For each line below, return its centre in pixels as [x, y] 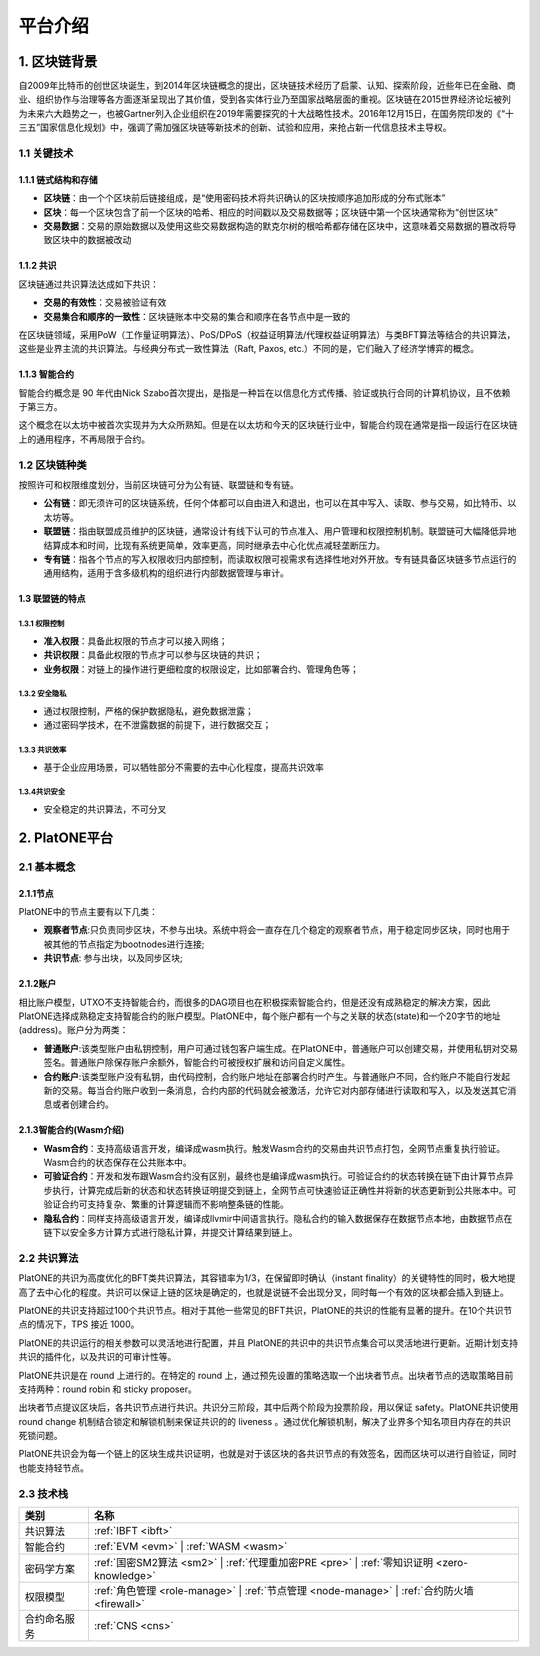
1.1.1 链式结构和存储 [58, 179]
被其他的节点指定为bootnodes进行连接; [124, 944]
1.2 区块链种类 [52, 465]
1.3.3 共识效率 [42, 750]
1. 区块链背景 [58, 61]
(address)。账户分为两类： [73, 1030]
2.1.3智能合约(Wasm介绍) [71, 1130]
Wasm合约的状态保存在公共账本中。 [117, 1162]
